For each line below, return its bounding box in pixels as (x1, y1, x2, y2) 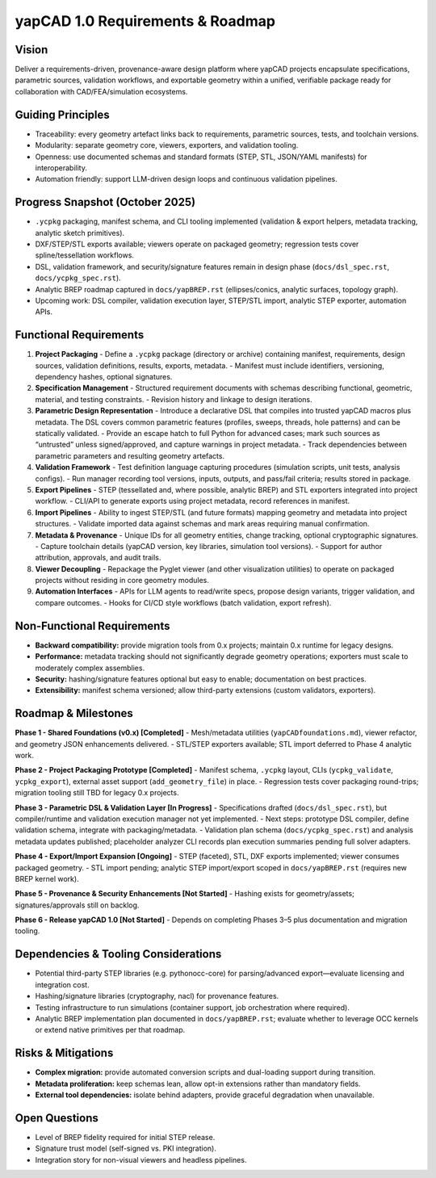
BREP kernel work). (15, 874, 80, 883)
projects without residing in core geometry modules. (35, 576, 210, 585)
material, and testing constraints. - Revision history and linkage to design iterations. (35, 394, 312, 404)
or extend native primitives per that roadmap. (35, 1025, 186, 1035)
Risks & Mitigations (15, 1046, 114, 1060)
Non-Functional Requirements (15, 618, 170, 633)
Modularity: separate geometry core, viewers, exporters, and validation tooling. (35, 140, 299, 150)
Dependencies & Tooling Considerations (15, 947, 222, 961)
